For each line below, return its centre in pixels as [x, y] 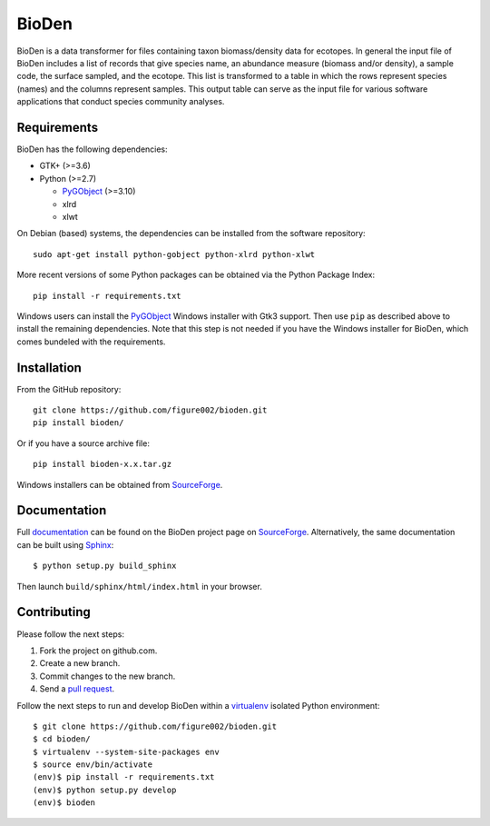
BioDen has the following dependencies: [92, 149]
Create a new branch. [80, 663]
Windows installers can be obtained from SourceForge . [120, 484]
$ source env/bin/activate [93, 765]
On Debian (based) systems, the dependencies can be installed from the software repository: [191, 234]
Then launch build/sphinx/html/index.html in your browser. [139, 586]
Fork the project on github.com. [98, 651]
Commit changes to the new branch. [108, 676]
